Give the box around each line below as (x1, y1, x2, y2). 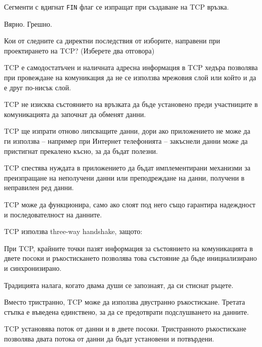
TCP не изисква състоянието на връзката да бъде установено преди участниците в (4, 99, 258, 109)
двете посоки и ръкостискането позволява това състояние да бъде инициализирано (4, 253, 257, 263)
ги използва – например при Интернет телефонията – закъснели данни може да (4, 136, 248, 146)
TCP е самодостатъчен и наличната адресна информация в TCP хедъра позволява (4, 62, 258, 73)
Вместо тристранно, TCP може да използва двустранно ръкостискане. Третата (4, 297, 245, 307)
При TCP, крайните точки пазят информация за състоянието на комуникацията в (4, 243, 253, 253)
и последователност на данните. (4, 209, 102, 219)
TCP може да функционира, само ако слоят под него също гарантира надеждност (4, 199, 255, 209)
